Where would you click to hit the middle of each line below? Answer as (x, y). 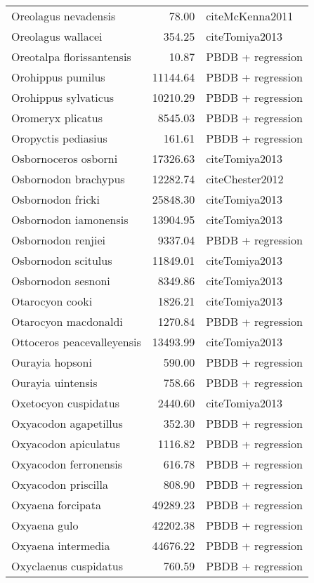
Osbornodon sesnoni (61, 281)
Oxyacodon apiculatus (66, 444)
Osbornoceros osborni (65, 158)
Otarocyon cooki (52, 301)
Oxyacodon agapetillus (67, 423)
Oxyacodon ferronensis (67, 464)
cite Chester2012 (245, 179)
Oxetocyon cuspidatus (65, 403)
